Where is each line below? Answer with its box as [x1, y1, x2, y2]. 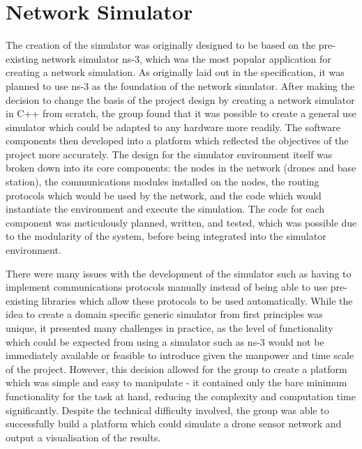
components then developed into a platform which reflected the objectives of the [6, 133, 349, 148]
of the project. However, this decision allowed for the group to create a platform [6, 361, 347, 376]
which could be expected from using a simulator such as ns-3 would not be [6, 334, 324, 349]
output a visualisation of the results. [6, 429, 161, 444]
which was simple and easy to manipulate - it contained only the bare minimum [6, 375, 347, 390]
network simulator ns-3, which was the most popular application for [41, 51, 331, 66]
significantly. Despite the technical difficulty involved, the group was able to [6, 402, 329, 417]
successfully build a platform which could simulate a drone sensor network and [6, 416, 342, 431]
